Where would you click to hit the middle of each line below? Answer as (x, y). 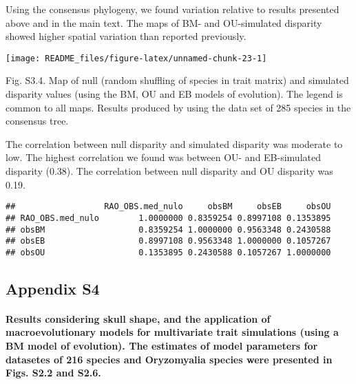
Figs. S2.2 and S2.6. (53, 373)
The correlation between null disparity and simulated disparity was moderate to (174, 143)
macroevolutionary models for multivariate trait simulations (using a (172, 332)
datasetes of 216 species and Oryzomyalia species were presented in (169, 359)
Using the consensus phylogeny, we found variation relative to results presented (172, 9)
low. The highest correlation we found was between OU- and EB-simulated (163, 157)
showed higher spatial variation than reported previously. (126, 36)
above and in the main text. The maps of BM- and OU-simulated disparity (164, 22)
